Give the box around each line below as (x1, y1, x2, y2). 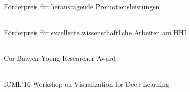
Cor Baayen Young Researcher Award (4, 53, 116, 63)
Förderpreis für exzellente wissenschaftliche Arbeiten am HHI (4, 27, 187, 37)
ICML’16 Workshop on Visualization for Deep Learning (4, 79, 170, 89)
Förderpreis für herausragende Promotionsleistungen (4, 1, 160, 11)
